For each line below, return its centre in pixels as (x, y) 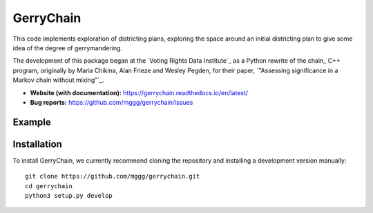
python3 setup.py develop (69, 195)
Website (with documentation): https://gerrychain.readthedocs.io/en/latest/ (139, 92)
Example (32, 122)
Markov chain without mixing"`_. (58, 80)
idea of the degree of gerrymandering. (68, 48)
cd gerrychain (49, 186)
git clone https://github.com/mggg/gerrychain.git (113, 176)
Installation (37, 144)
